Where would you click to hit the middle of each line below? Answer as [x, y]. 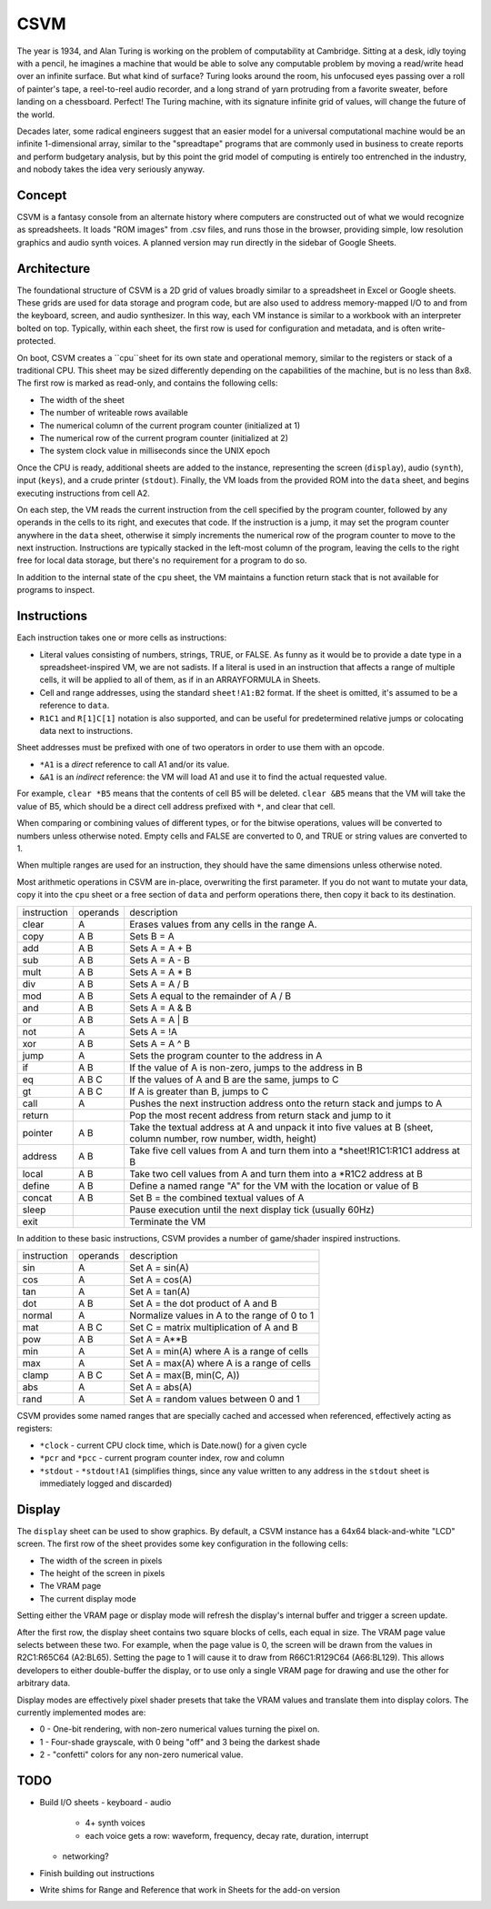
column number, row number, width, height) [223, 1139]
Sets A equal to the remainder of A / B [210, 996]
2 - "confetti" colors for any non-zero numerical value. [141, 1754]
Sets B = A [151, 936]
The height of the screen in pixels [102, 1573]
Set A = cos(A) [160, 1280]
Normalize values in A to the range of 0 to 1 [221, 1315]
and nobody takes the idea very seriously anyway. [111, 169]
